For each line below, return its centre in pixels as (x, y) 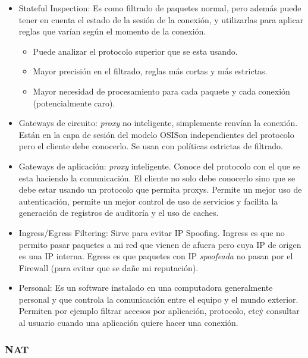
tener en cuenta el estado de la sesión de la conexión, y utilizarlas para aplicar (161, 19)
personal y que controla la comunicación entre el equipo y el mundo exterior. (158, 299)
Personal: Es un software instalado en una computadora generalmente (146, 288)
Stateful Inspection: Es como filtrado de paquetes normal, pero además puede (160, 8)
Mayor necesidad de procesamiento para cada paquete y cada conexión (161, 91)
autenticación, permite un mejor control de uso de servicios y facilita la (148, 201)
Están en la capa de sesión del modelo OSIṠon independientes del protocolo (156, 134)
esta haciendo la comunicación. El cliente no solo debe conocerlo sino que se (157, 178)
